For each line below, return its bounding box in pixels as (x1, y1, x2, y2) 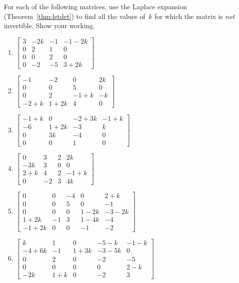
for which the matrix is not (154, 11, 235, 21)
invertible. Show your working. (4, 20, 95, 31)
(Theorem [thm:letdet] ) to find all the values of (4, 11, 146, 21)
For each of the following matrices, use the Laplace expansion (4, 1, 187, 11)
